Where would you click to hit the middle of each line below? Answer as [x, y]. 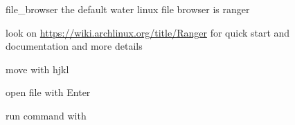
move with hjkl [37, 69]
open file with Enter [48, 92]
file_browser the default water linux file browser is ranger [128, 9]
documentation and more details [74, 46]
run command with [46, 115]
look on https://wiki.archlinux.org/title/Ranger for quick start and [148, 32]
